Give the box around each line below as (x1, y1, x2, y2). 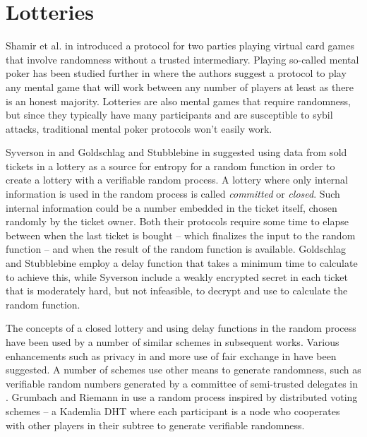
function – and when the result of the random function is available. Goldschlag (6, 241, 346, 256)
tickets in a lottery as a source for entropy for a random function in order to (6, 158, 335, 173)
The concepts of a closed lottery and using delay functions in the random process (6, 321, 356, 335)
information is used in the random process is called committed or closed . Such (6, 186, 340, 201)
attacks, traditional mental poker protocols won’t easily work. (6, 121, 272, 136)
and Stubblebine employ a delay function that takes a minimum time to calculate (6, 256, 358, 270)
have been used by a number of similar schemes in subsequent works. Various (6, 335, 339, 349)
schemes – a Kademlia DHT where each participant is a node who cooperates (6, 403, 340, 418)
